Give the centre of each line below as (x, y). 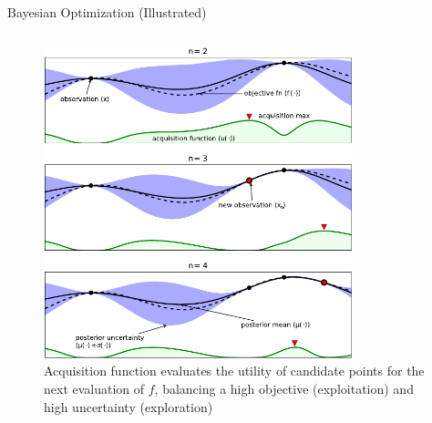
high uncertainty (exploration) (129, 406)
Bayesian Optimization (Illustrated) (107, 12)
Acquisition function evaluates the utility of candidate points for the (234, 371)
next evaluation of (94, 389)
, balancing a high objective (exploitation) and (284, 389)
